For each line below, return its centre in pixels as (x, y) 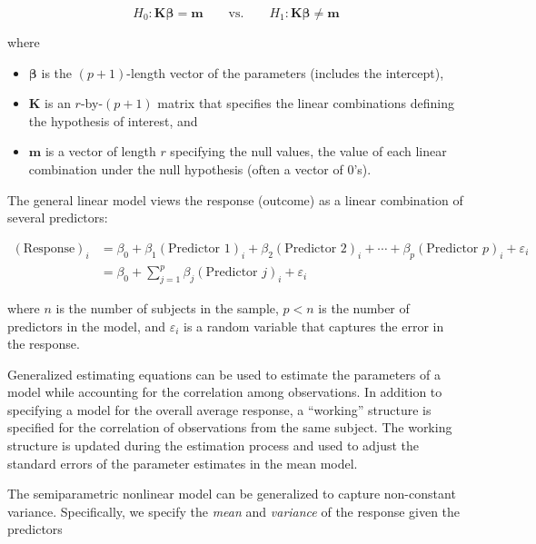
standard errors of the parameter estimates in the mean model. (183, 463)
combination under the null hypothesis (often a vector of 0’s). (200, 168)
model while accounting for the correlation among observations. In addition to (225, 392)
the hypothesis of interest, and (113, 120)
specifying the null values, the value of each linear (308, 151)
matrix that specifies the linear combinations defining (306, 103)
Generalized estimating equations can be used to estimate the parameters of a (224, 374)
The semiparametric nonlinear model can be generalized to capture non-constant (232, 494)
